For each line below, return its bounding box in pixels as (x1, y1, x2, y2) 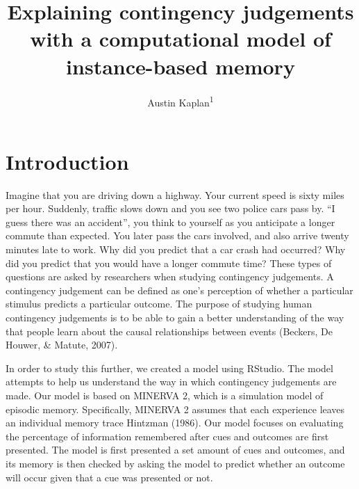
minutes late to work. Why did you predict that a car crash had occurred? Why (6, 242, 346, 257)
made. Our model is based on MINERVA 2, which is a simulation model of (6, 388, 324, 402)
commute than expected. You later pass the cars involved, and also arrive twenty (6, 228, 349, 243)
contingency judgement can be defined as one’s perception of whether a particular (6, 282, 353, 297)
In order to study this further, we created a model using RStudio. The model (6, 360, 333, 375)
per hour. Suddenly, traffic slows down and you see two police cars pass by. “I (6, 201, 335, 216)
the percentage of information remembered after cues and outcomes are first (6, 428, 329, 443)
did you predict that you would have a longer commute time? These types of (6, 255, 332, 270)
